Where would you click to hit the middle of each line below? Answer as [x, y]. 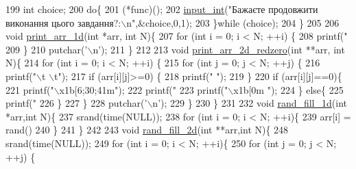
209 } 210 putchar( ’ [47, 49]
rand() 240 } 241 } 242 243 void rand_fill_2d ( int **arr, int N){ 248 [147, 130]
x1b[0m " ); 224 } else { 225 [288, 89]
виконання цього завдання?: [63, 22]
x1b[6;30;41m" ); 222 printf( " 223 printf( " [144, 89]
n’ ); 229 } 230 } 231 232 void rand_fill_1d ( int [250, 103]
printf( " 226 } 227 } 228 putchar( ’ [76, 103]
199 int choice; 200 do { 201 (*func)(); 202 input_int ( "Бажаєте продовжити [162, 9]
